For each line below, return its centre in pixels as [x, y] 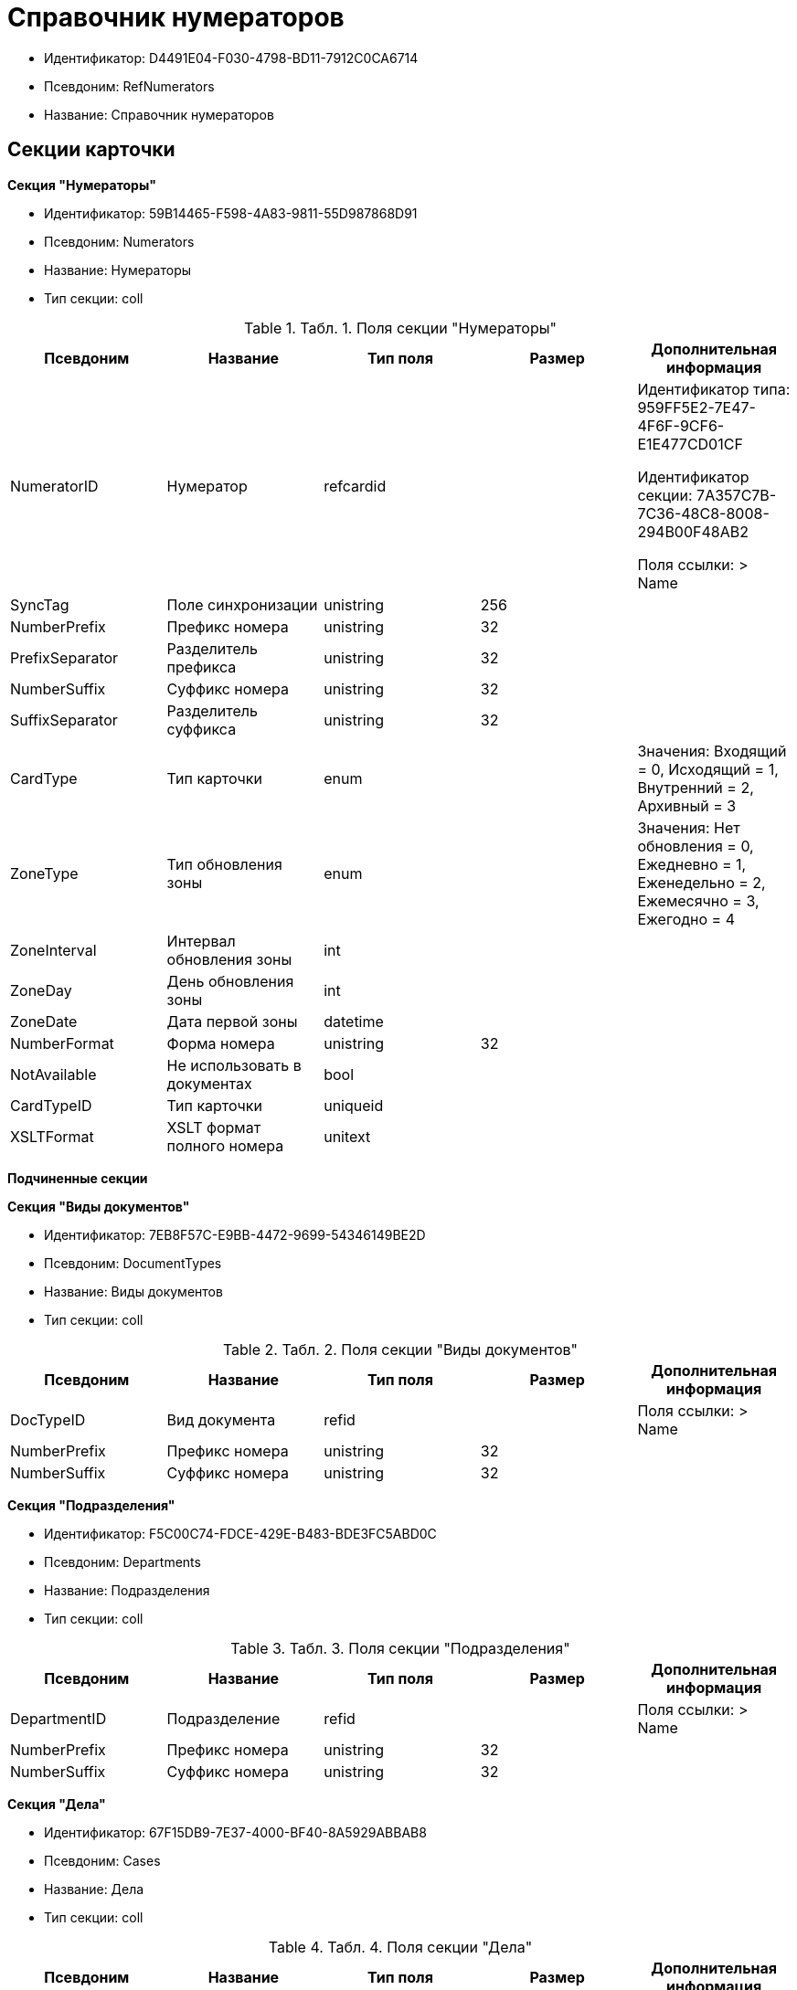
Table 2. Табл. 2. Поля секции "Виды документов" [400, 1349]
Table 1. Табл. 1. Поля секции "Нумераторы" [400, 328]
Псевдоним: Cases [102, 1860]
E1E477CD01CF [690, 444]
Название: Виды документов [133, 1291]
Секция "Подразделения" [91, 1505]
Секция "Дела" [57, 1804]
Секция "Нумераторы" [82, 185]
